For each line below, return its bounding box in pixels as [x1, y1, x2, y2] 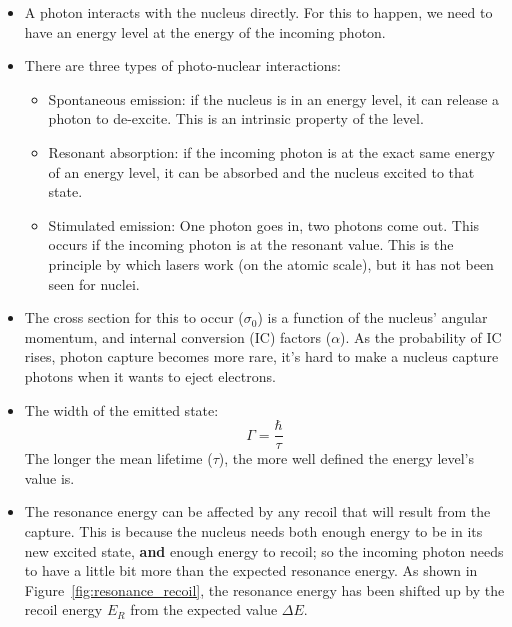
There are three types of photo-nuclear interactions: [24, 55, 341, 76]
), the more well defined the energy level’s [218, 448, 475, 469]
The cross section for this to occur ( [24, 307, 244, 328]
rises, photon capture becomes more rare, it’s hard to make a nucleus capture [24, 346, 499, 367]
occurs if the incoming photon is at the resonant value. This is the [48, 234, 454, 255]
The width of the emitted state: [24, 399, 219, 420]
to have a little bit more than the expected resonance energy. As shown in [24, 560, 478, 581]
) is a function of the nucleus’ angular [257, 307, 488, 328]
